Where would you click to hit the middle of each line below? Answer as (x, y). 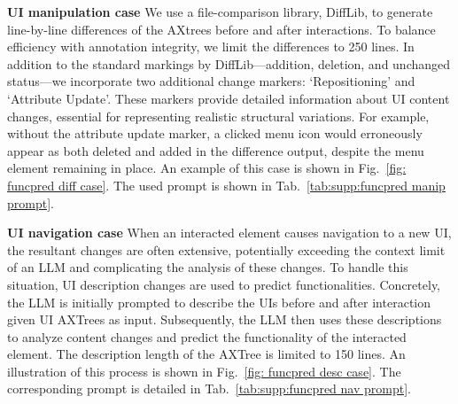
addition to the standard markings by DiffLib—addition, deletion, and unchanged (229, 63)
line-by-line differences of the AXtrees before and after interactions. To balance (221, 29)
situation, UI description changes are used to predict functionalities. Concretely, (224, 284)
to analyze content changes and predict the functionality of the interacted (207, 336)
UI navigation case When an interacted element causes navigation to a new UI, (229, 233)
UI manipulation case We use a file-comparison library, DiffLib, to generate (220, 12)
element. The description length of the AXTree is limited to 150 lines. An (206, 354)
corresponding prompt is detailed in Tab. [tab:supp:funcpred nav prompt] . (209, 388)
